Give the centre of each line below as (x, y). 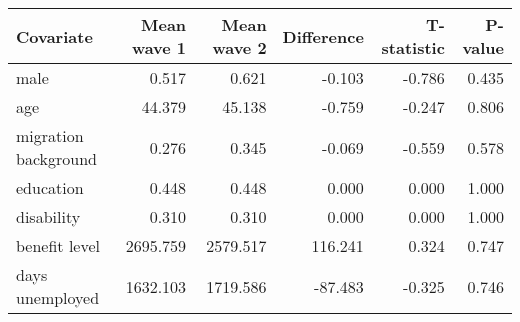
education (50, 187)
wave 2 (239, 47)
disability (48, 216)
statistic (413, 47)
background (56, 158)
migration (50, 135)
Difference (323, 36)
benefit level (58, 245)
